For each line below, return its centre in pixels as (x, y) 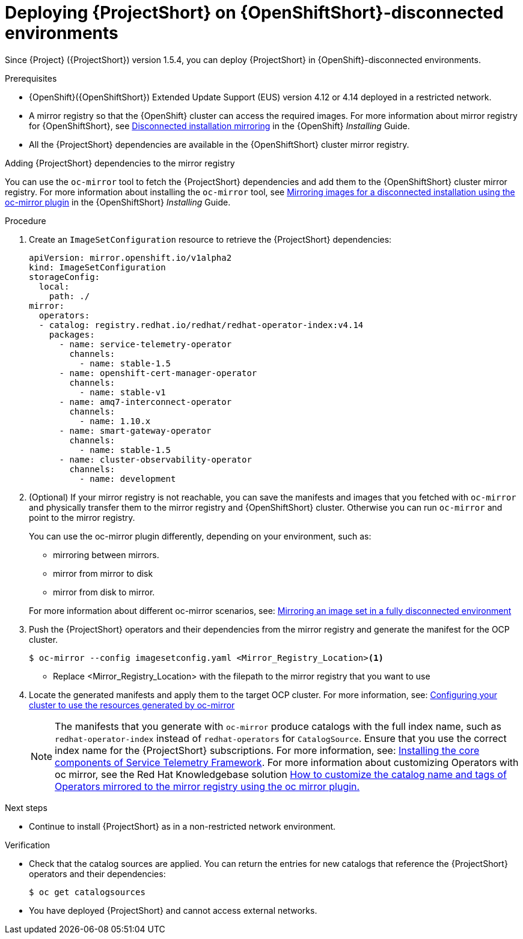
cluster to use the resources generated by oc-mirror (132, 705)
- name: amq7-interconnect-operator (145, 402)
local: (54, 286)
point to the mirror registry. (82, 517)
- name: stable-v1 (123, 392)
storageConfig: (65, 277)
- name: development (128, 479)
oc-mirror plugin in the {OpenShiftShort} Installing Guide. (118, 202)
